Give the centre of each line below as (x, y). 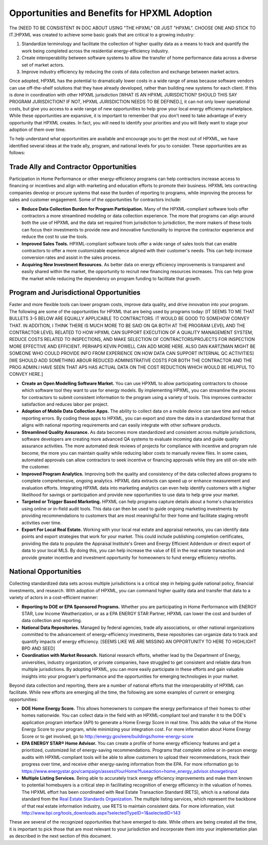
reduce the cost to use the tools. (55, 237)
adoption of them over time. (38, 130)
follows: (17, 153)
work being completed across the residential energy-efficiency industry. (95, 51)
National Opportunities (45, 572)
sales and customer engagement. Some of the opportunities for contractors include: (95, 200)
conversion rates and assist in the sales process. (71, 258)
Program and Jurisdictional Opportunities (75, 293)
